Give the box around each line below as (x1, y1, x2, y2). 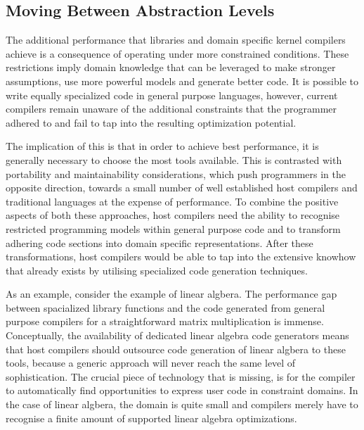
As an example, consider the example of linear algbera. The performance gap (6, 286, 337, 301)
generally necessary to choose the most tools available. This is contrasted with (6, 152, 342, 167)
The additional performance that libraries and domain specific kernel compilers (6, 32, 346, 47)
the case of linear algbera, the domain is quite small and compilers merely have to (6, 397, 358, 412)
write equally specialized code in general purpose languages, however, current (6, 87, 338, 102)
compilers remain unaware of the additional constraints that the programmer (6, 101, 337, 116)
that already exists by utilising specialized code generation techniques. (6, 263, 308, 277)
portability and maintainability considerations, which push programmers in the (6, 166, 346, 181)
